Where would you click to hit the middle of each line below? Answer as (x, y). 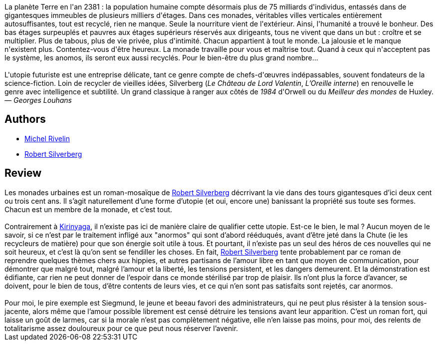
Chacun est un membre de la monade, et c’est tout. (89, 209)
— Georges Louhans (38, 100)
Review (23, 173)
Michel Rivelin (47, 138)
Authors (25, 119)
